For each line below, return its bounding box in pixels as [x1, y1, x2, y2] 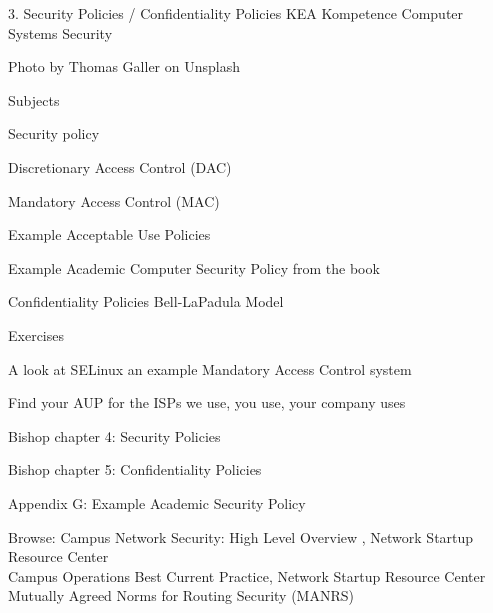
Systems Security [8, 22, 113, 43]
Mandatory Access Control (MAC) [8, 190, 220, 211]
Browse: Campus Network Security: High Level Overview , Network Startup [8, 526, 474, 547]
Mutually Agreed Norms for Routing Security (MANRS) [8, 585, 354, 606]
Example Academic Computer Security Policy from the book [8, 257, 380, 278]
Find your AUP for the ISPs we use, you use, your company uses [8, 392, 406, 413]
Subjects [8, 89, 60, 110]
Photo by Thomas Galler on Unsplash [8, 56, 240, 77]
